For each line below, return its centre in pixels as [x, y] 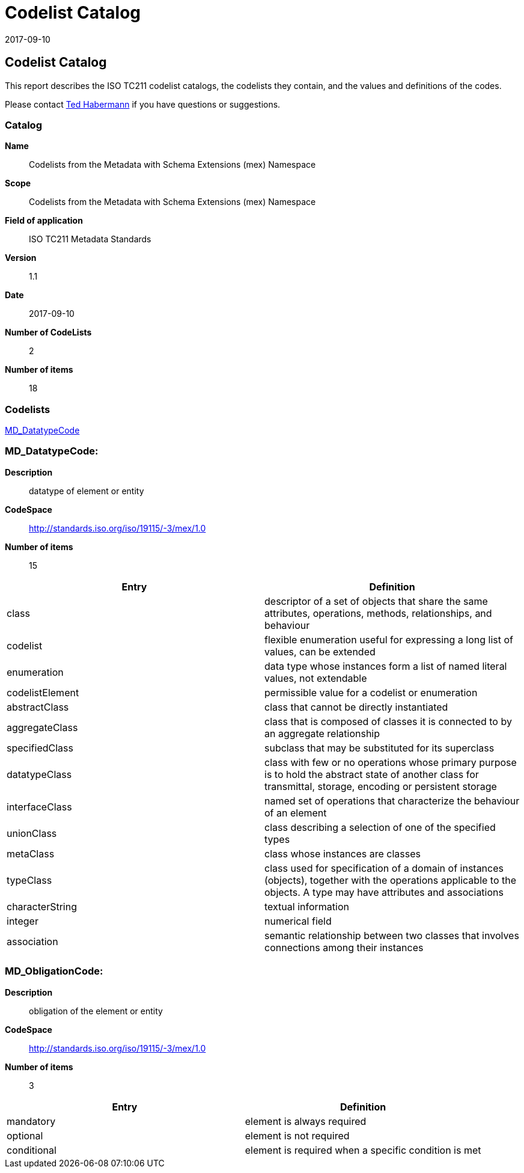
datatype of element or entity [87, 491]
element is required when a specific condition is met [363, 1150]
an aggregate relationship [322, 733]
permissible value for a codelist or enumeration [371, 692]
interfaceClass [39, 807]
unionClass [32, 833]
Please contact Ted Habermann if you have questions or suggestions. [143, 104]
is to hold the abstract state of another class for [372, 774]
